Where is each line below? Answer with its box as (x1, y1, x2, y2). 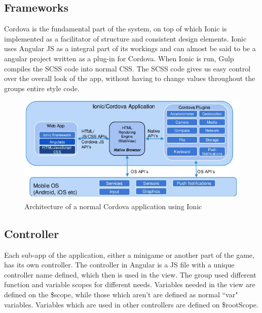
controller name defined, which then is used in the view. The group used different (4, 269, 256, 280)
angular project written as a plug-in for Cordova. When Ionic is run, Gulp (4, 53, 234, 63)
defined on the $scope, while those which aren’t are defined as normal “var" (4, 289, 238, 300)
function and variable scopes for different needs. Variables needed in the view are (4, 279, 255, 290)
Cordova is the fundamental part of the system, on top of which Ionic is (4, 23, 227, 34)
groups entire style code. (4, 83, 80, 93)
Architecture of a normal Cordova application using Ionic (24, 201, 202, 211)
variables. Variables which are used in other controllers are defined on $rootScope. (4, 299, 258, 309)
